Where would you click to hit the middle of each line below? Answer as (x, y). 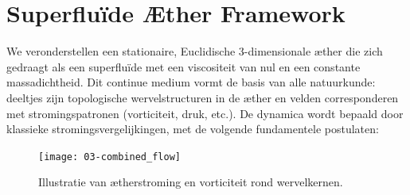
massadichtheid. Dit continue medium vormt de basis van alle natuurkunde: (191, 82)
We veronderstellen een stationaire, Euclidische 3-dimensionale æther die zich (195, 51)
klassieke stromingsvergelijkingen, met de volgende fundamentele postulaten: (193, 129)
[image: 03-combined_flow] (109, 157)
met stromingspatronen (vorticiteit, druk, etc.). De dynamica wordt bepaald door (205, 113)
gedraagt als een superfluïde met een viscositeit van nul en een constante (184, 66)
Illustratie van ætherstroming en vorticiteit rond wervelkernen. (191, 182)
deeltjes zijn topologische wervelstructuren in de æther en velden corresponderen (203, 97)
